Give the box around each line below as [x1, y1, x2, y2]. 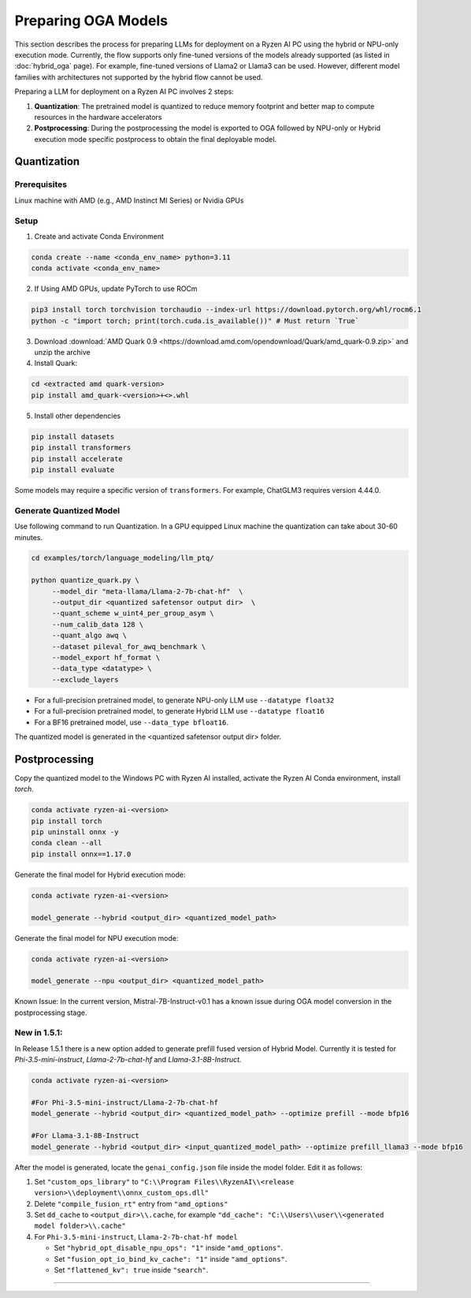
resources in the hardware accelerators [34, 112, 162, 121]
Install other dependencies [34, 411, 121, 420]
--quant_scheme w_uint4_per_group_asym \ [51, 609, 214, 618]
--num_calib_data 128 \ [51, 620, 144, 628]
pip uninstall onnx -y [31, 828, 119, 836]
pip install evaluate [31, 465, 115, 474]
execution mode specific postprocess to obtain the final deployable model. [34, 134, 277, 144]
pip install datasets [31, 432, 115, 441]
